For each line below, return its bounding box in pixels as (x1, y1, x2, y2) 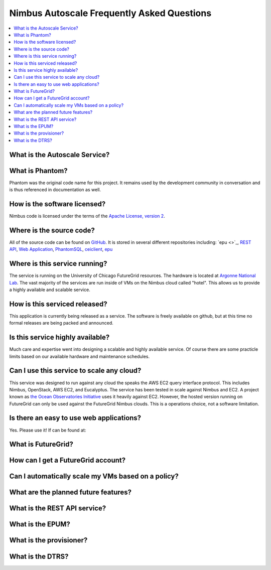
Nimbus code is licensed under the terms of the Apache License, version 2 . (9, 213, 165, 219)
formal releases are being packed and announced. (9, 320, 114, 326)
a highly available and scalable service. (9, 287, 90, 293)
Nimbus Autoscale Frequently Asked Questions (9, 8, 212, 19)
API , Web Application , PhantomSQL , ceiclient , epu (9, 246, 113, 252)
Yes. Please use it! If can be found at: (9, 427, 86, 433)
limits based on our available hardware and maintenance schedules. (9, 353, 150, 359)
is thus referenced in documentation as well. (9, 187, 101, 193)
